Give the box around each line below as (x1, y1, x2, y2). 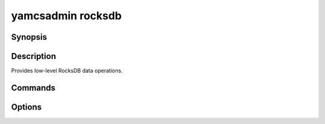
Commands (11, 82, 56, 93)
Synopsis (11, 32, 48, 42)
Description (11, 51, 57, 61)
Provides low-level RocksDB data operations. (11, 67, 123, 75)
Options (11, 102, 42, 112)
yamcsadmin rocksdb (11, 9, 122, 22)
